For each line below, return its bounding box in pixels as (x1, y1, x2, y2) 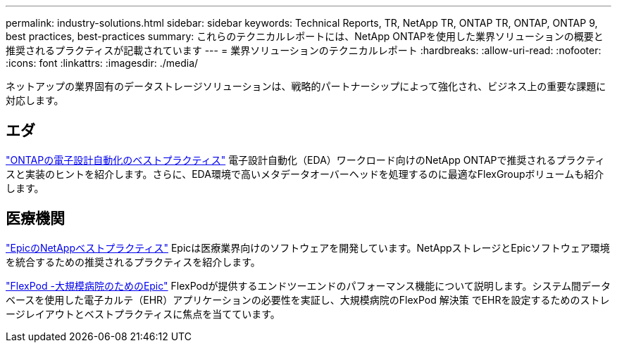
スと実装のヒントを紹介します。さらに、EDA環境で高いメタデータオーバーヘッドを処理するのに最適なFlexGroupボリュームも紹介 (6, 167, 604, 180)
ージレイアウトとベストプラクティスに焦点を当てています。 (6, 307, 280, 320)
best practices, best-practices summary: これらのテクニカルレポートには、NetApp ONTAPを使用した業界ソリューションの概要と (6, 30, 604, 42)
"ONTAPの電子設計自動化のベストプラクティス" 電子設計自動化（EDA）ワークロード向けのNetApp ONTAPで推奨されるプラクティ (6, 153, 605, 166)
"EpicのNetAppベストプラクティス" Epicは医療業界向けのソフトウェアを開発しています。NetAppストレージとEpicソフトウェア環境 (6, 241, 610, 254)
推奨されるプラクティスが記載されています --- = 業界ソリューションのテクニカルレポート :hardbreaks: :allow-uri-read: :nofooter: (6, 44, 602, 56)
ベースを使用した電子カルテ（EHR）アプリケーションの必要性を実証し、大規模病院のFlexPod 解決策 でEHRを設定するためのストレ (6, 293, 610, 306)
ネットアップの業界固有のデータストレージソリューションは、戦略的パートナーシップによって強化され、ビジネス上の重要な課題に (6, 80, 606, 92)
